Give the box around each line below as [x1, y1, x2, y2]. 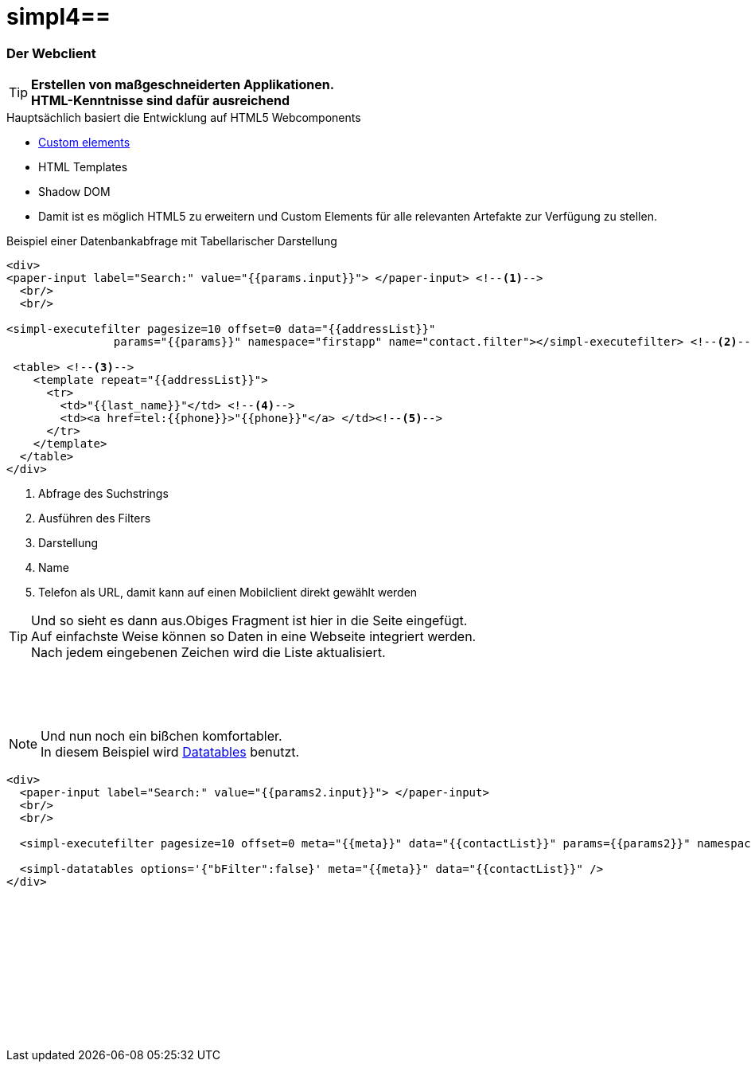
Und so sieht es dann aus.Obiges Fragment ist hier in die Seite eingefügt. [31, 612, 468, 629]
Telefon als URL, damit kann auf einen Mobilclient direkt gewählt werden [38, 585, 418, 600]
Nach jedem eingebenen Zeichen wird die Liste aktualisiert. [31, 644, 386, 661]
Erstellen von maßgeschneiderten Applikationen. [31, 76, 335, 93]
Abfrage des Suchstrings [38, 487, 169, 501]
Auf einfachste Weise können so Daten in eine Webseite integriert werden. [31, 628, 477, 645]
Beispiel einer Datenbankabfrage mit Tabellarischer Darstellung [6, 234, 337, 248]
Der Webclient [6, 45, 96, 61]
